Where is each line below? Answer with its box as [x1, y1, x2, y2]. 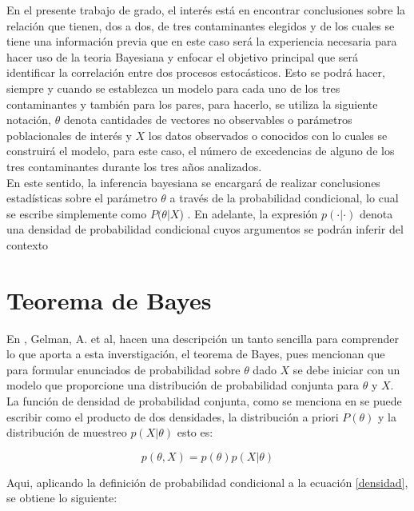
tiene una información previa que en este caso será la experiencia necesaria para [6, 33, 397, 50]
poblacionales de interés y [6, 126, 132, 143]
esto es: [177, 424, 213, 441]
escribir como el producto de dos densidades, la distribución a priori [6, 408, 339, 425]
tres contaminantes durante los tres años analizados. [6, 158, 262, 174]
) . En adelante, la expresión [179, 205, 318, 222]
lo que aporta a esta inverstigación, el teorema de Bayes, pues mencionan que [6, 345, 385, 362]
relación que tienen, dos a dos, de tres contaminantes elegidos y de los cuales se [6, 17, 395, 34]
